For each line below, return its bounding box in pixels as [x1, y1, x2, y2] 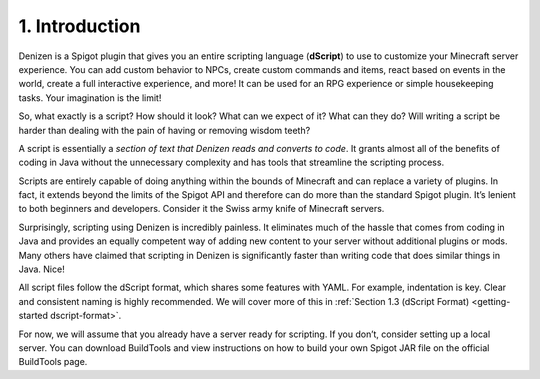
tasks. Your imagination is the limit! [18, 91, 162, 104]
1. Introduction [18, 15, 141, 37]
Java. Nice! [18, 263, 65, 275]
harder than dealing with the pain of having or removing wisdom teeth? [18, 124, 311, 136]
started [18, 310, 49, 322]
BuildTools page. [18, 356, 88, 368]
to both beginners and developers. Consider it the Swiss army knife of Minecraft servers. [18, 203, 385, 215]
